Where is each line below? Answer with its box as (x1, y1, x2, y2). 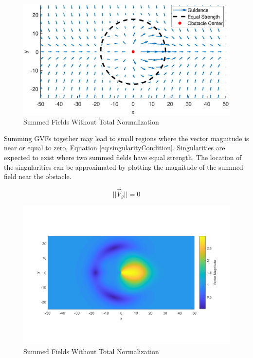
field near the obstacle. (4, 171, 72, 181)
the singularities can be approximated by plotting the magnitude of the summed (4, 161, 243, 172)
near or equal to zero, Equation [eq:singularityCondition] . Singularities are (4, 143, 225, 153)
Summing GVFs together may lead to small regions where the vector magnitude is (4, 133, 249, 143)
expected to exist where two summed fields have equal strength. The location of (4, 152, 242, 162)
